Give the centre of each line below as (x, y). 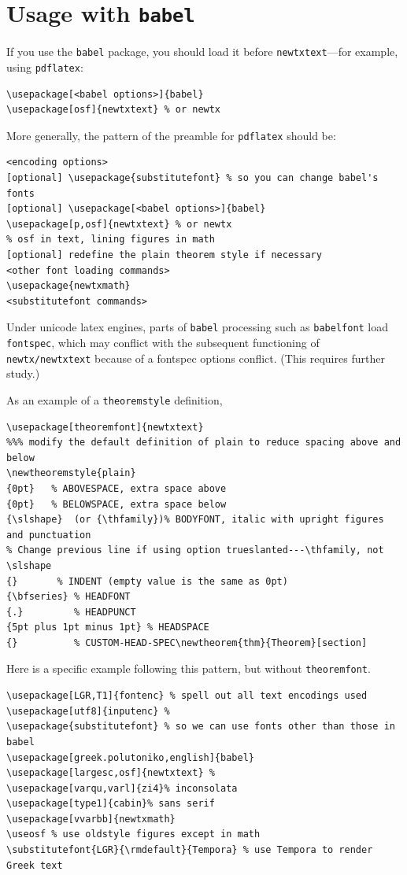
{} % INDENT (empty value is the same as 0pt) (147, 581)
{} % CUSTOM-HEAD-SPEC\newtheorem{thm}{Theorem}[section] (187, 642)
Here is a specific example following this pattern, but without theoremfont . (189, 668)
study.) (23, 373)
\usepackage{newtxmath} (68, 286)
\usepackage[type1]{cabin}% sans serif (111, 804)
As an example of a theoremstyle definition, (115, 399)
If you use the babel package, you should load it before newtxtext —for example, (202, 52)
